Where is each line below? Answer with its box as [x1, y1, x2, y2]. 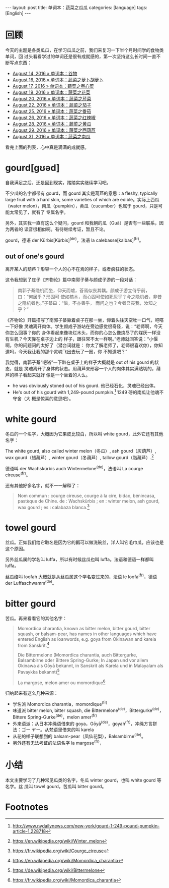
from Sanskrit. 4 [17, 641, 49, 648]
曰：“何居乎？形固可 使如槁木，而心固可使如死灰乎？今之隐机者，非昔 [17, 294, 162, 300]
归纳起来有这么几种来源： [5, 690, 58, 696]
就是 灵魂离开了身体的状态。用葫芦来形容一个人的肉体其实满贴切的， [14, 366, 156, 372]
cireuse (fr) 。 [5, 471, 31, 478]
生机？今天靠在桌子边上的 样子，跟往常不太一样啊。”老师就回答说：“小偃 [9, 336, 158, 342]
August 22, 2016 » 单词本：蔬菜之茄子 [12, 102, 92, 108]
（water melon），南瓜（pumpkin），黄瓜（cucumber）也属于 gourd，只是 [5, 203, 158, 209]
